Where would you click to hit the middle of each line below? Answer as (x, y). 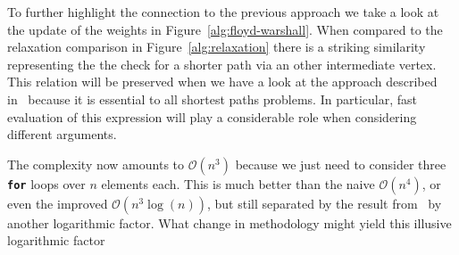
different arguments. (62, 134)
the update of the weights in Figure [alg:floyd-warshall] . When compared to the (225, 29)
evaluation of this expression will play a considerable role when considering (212, 116)
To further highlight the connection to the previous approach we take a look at (223, 12)
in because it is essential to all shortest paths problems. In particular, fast (212, 99)
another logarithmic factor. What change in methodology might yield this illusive (229, 222)
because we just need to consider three (341, 164)
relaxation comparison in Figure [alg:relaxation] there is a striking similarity (217, 47)
